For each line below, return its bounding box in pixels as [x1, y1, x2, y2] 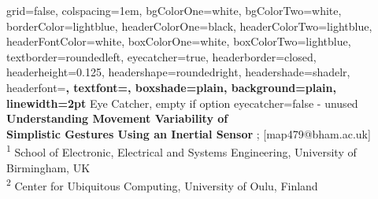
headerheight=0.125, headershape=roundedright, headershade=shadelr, [6, 64, 350, 80]
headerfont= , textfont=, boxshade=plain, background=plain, [6, 79, 336, 95]
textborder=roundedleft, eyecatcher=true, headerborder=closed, [6, 48, 317, 64]
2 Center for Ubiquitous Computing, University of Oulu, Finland [6, 175, 318, 193]
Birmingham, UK [6, 159, 91, 175]
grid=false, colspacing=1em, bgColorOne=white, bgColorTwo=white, [6, 2, 342, 18]
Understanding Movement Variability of [6, 110, 228, 127]
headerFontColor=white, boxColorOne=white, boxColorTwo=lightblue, [6, 33, 351, 50]
